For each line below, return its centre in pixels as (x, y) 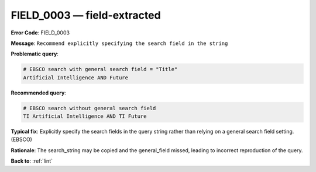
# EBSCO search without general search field (90, 108)
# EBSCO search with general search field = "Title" (100, 69)
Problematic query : (35, 54)
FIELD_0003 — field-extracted (86, 15)
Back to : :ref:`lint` (32, 161)
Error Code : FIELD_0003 (40, 33)
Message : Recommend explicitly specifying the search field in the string (119, 43)
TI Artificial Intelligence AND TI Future (85, 116)
